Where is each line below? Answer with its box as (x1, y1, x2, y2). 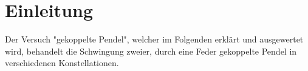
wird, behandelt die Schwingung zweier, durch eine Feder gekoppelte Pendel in (5, 44, 297, 57)
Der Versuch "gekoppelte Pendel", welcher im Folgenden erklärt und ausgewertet (5, 33, 304, 46)
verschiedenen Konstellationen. (5, 56, 119, 69)
